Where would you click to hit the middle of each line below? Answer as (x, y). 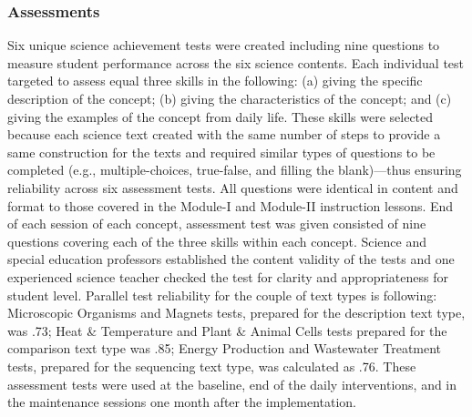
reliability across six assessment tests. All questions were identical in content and (233, 187)
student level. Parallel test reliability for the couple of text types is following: (222, 295)
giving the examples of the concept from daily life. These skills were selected (221, 116)
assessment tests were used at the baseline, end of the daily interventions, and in (232, 384)
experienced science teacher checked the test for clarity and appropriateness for (228, 276)
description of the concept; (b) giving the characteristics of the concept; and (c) (230, 98)
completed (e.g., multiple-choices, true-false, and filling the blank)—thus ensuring (235, 170)
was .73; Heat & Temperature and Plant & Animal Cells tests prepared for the (227, 330)
